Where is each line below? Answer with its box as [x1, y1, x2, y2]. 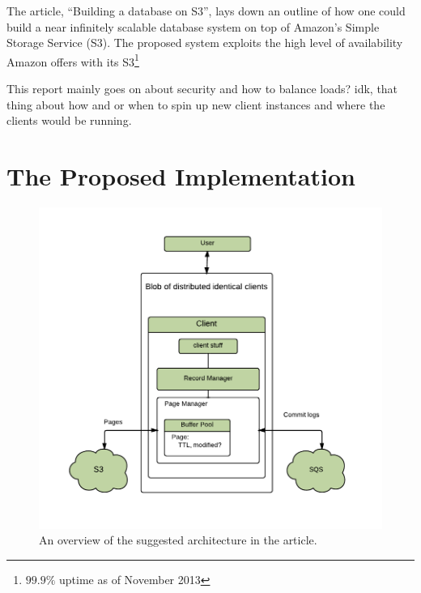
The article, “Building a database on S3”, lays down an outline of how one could [6, 2, 406, 19]
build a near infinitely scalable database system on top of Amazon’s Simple [6, 18, 380, 35]
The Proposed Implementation [6, 160, 355, 192]
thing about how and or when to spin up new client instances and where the [6, 96, 385, 113]
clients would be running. [6, 112, 132, 129]
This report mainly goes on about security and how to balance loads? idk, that [6, 80, 398, 97]
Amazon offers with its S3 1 [6, 50, 139, 70]
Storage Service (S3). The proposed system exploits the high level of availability [6, 34, 403, 51]
